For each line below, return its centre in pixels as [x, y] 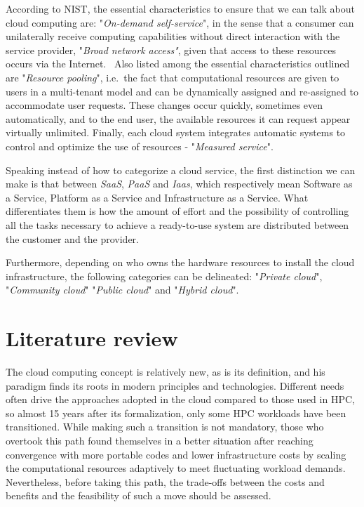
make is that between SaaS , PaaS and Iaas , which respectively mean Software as [179, 184]
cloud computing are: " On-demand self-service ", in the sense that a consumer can [180, 22]
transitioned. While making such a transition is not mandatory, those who [165, 427]
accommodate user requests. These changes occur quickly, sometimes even [164, 105]
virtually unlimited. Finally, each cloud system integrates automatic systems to [176, 132]
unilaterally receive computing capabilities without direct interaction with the [173, 36]
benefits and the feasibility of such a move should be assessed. [139, 495]
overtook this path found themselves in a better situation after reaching [160, 440]
